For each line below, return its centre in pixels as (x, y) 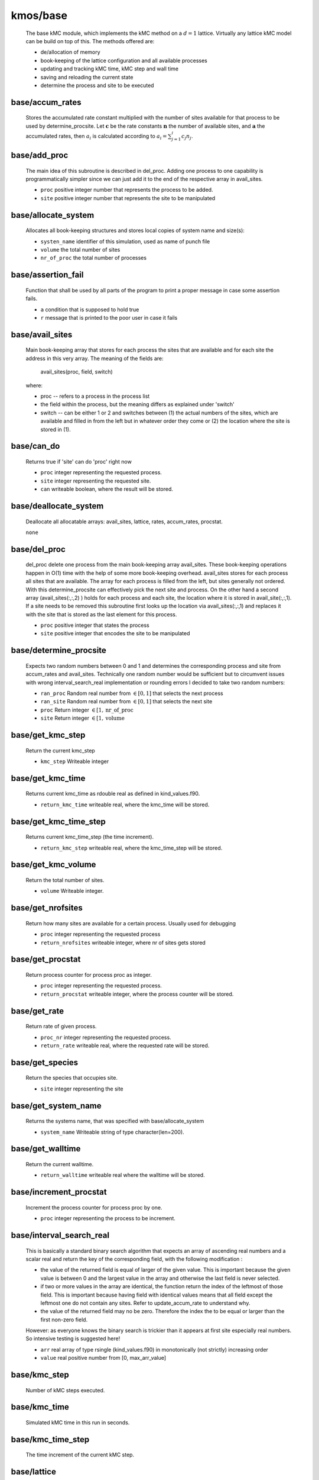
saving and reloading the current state (87, 77)
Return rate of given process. (61, 1027)
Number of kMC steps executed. (65, 1390)
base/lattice (33, 1472)
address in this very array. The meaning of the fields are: (95, 358)
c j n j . (187, 136)
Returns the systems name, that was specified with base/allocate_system (115, 1121)
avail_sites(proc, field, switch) (77, 372)
